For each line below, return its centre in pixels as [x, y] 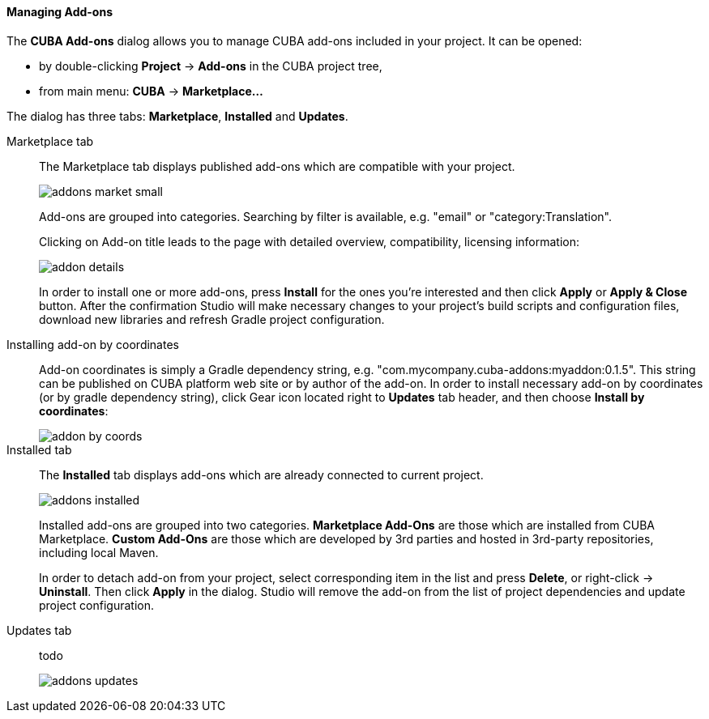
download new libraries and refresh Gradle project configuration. [212, 319]
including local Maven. [99, 552]
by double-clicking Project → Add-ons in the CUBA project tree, [211, 66]
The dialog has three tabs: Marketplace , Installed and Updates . [177, 116]
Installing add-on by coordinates [93, 344]
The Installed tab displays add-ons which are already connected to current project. [261, 474]
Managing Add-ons [60, 12]
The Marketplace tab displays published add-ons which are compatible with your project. [277, 166]
